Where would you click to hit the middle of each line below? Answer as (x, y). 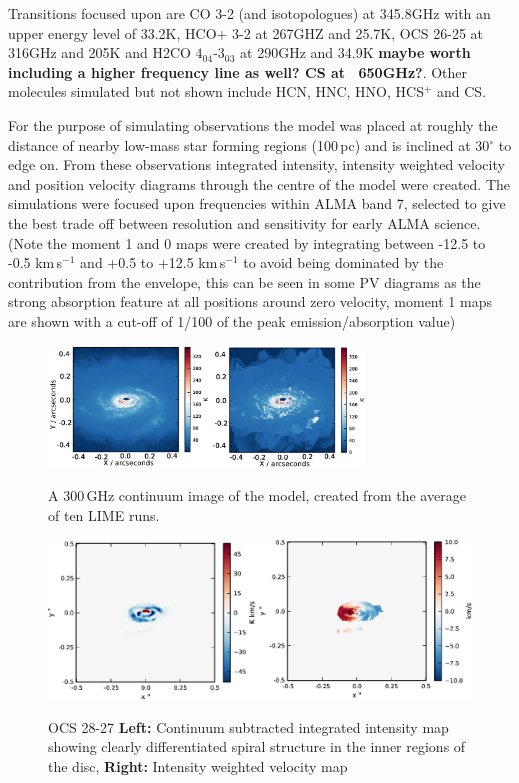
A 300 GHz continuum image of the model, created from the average (257, 494)
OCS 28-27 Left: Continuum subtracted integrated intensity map (248, 726)
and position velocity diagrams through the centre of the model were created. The (259, 183)
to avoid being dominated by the (343, 262)
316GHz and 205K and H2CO (99, 52)
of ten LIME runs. (104, 514)
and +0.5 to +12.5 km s (153, 262)
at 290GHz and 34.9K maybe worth (355, 52)
